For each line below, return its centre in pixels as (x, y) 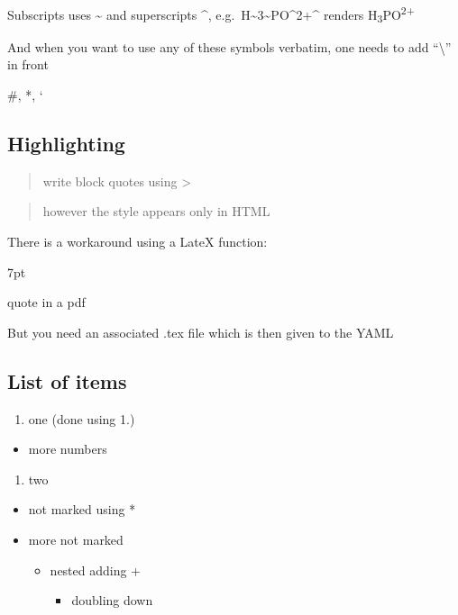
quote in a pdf (46, 302)
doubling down (112, 600)
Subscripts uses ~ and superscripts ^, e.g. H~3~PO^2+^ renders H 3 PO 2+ (211, 14)
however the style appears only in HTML (156, 211)
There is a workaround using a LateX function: (137, 241)
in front (28, 64)
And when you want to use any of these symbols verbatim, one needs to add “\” (229, 46)
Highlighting (66, 143)
